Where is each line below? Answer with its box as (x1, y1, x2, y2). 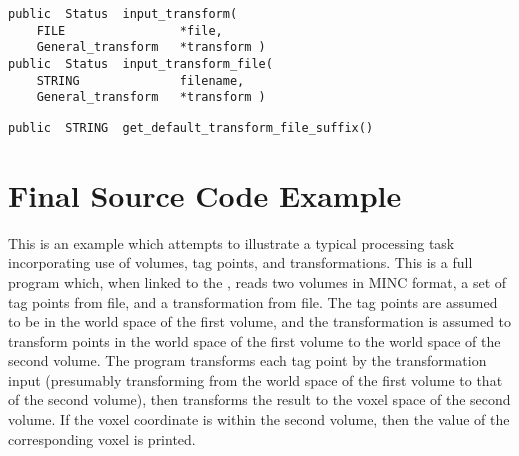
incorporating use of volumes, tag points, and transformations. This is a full (8, 252, 473, 273)
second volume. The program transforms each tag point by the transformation (8, 350, 487, 371)
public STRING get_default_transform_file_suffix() (8, 120, 374, 135)
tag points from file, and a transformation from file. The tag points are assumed (8, 291, 498, 312)
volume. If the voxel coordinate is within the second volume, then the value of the (8, 409, 510, 430)
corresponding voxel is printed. (8, 428, 196, 449)
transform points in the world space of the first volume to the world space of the (8, 330, 501, 351)
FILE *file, (36, 23, 223, 38)
